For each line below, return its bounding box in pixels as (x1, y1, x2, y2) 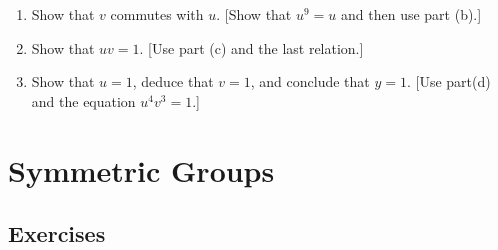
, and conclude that (250, 71, 370, 92)
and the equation (31, 90, 136, 111)
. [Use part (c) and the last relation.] (139, 37, 364, 58)
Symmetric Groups (8, 149, 275, 190)
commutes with (110, 4, 204, 24)
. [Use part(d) (407, 71, 491, 92)
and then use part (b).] (341, 4, 482, 24)
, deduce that (132, 71, 214, 92)
